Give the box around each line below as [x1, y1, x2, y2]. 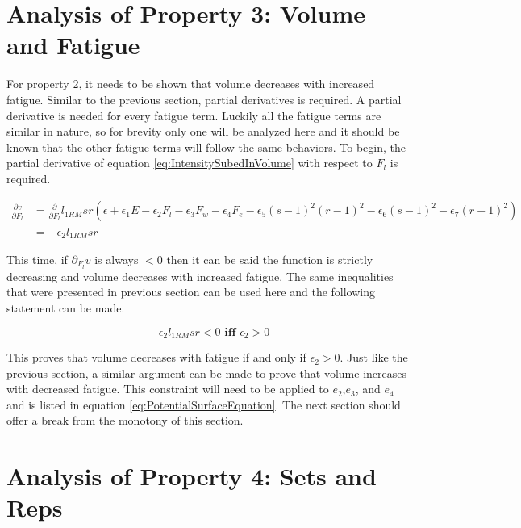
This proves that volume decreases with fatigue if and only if [6, 349, 306, 366]
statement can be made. [6, 300, 125, 316]
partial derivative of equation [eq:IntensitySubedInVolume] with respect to [6, 154, 373, 171]
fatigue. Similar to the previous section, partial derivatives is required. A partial [6, 90, 402, 107]
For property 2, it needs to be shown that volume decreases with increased [6, 75, 375, 92]
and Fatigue [6, 28, 140, 61]
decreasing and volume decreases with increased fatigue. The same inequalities [6, 267, 394, 284]
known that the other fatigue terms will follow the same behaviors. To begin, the [6, 138, 406, 155]
